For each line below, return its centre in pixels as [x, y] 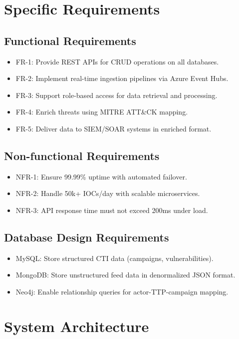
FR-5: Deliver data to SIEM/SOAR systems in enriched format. [114, 128]
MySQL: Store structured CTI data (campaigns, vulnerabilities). [115, 258]
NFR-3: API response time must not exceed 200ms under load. [112, 210]
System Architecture [77, 326]
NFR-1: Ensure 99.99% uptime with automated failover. [101, 176]
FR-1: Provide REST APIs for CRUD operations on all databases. [117, 61]
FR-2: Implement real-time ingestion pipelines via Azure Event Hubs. [122, 78]
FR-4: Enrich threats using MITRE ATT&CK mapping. [102, 112]
